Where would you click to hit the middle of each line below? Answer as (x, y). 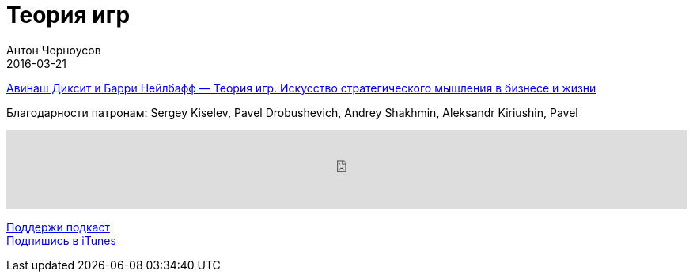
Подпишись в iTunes (61, 240)
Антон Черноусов (54, 50)
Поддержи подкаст (58, 227)
